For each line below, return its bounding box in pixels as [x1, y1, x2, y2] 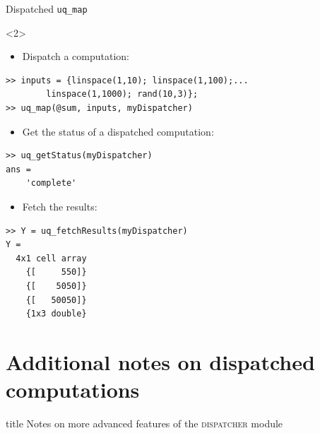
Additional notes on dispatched [6, 347, 315, 376]
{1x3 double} [25, 309, 87, 319]
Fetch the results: [22, 199, 97, 213]
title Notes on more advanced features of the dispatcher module [6, 416, 283, 431]
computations [6, 375, 140, 404]
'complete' [25, 178, 77, 189]
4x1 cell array [16, 253, 87, 263]
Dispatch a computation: [22, 49, 129, 64]
